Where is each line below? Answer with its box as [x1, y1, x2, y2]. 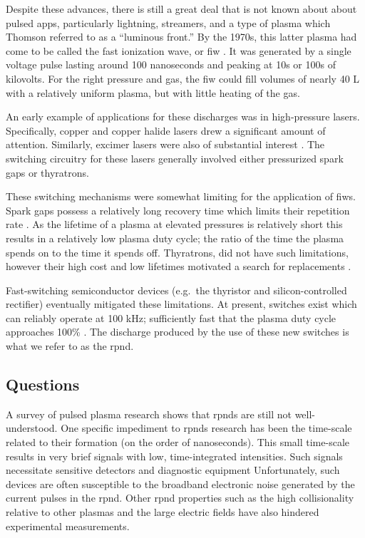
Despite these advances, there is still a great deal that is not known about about [6, 1, 357, 16]
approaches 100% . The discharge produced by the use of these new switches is [6, 324, 349, 339]
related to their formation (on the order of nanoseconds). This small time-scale [6, 435, 350, 450]
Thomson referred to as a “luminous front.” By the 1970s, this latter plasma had [6, 29, 357, 44]
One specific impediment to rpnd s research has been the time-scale [61, 420, 352, 435]
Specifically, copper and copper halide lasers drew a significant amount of [6, 123, 326, 138]
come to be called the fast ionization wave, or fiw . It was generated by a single [6, 43, 351, 58]
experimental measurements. [6, 518, 130, 533]
